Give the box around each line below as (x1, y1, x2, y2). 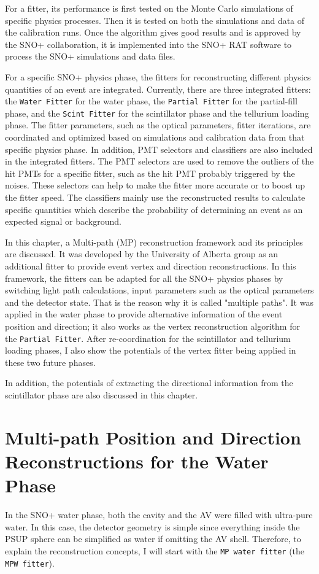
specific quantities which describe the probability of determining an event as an (5, 203, 303, 215)
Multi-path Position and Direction (5, 424, 301, 449)
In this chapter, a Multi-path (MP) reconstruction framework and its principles (5, 235, 303, 248)
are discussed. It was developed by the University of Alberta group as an (5, 247, 279, 260)
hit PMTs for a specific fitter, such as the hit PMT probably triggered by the (5, 166, 295, 179)
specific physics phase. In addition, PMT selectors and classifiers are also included (5, 142, 313, 155)
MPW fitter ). (5, 556, 55, 569)
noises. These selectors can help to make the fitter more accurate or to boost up (5, 179, 306, 192)
